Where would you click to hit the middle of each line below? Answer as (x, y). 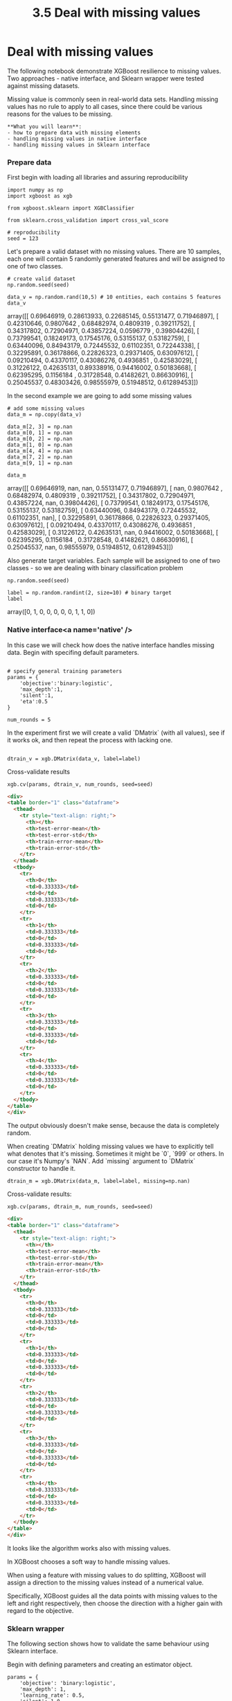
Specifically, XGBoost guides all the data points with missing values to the (113, 1596)
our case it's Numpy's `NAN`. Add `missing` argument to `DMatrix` (101, 1161)
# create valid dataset (42, 279)
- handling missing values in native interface (77, 139)
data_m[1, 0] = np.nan (40, 445)
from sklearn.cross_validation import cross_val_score (88, 221)
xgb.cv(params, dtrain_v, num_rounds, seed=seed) (80, 784)
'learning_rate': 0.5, (52, 1695)
